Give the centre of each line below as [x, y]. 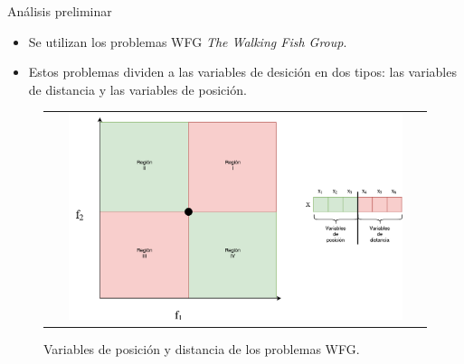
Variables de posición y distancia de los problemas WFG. [202, 349]
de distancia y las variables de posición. [137, 89]
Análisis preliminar [60, 11]
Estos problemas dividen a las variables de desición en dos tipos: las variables [242, 72]
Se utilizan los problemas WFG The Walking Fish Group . [188, 41]
